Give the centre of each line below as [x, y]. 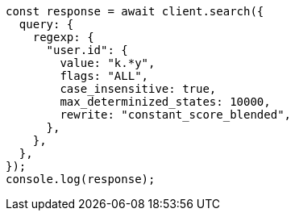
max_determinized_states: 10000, [165, 102]
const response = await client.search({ [135, 11]
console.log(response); [81, 179]
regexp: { [63, 37]
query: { [46, 24]
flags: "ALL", [104, 76]
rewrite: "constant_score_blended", [176, 115]
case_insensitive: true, [138, 89]
